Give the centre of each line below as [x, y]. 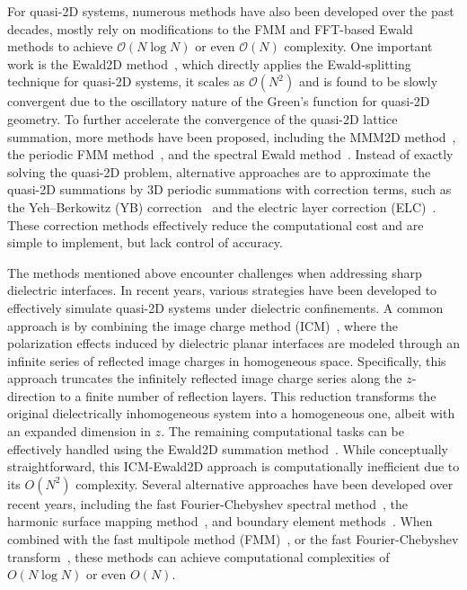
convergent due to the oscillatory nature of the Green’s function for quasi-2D [219, 101]
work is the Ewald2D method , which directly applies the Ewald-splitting [209, 63]
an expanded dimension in [79, 431]
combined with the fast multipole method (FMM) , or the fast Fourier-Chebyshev [233, 539]
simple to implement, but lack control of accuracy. [145, 242]
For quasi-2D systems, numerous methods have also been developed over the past [231, 11]
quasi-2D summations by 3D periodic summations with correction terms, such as [229, 189]
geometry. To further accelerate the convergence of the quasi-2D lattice [203, 118]
